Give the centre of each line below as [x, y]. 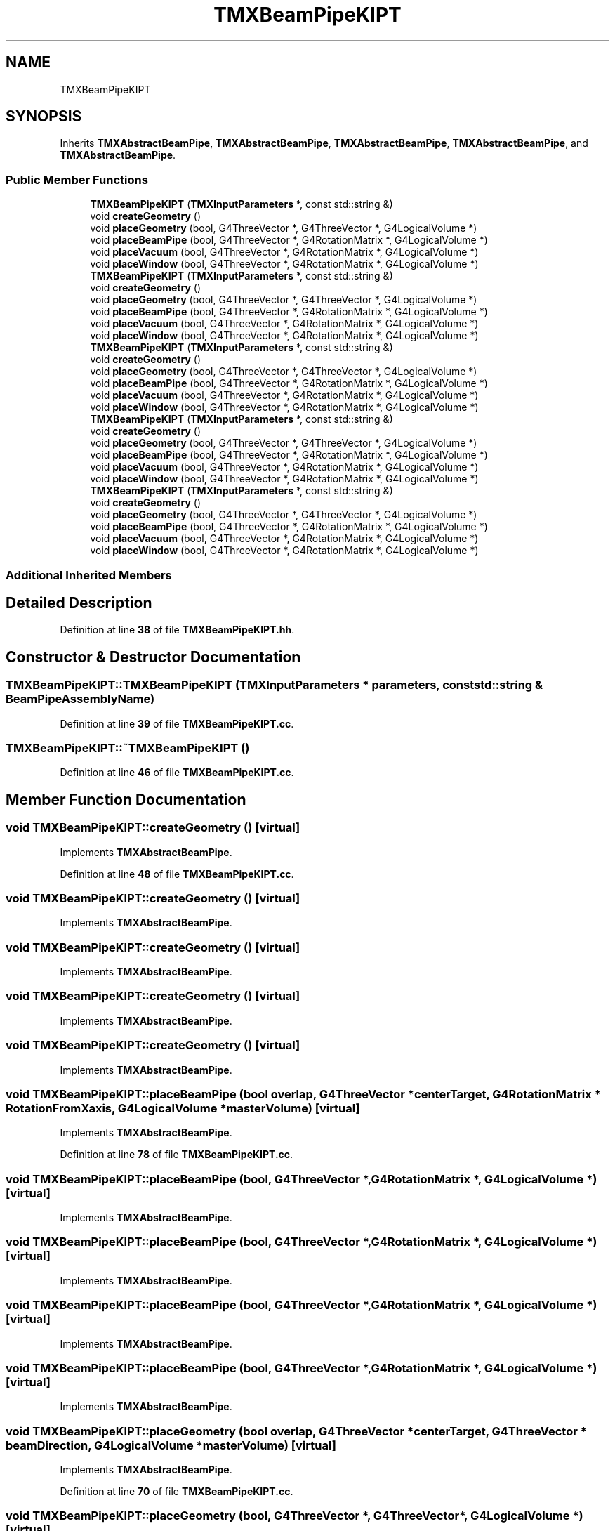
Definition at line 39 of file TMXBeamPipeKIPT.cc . [177, 723]
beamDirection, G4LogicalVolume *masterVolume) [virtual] [171, 1445]
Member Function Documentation [126, 799]
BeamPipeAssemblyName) [80, 699]
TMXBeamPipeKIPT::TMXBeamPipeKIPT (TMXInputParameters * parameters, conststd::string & [275, 685]
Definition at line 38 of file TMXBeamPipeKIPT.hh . [177, 630]
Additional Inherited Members [89, 575]
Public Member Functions [77, 179]
